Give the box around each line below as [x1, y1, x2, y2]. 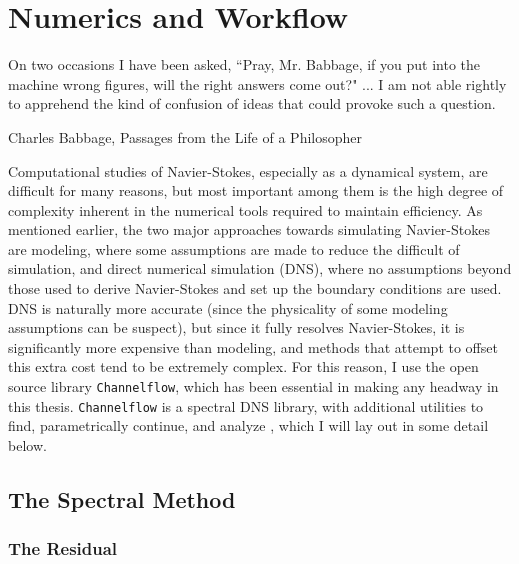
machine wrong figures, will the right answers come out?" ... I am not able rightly [8, 73, 507, 94]
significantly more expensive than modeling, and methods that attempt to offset [8, 336, 498, 357]
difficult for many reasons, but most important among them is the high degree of [8, 180, 504, 201]
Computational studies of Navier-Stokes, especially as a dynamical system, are [8, 160, 488, 181]
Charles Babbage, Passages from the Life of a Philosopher [8, 126, 362, 147]
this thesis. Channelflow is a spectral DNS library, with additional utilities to [8, 395, 484, 416]
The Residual [8, 536, 118, 561]
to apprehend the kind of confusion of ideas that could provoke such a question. [8, 93, 496, 114]
